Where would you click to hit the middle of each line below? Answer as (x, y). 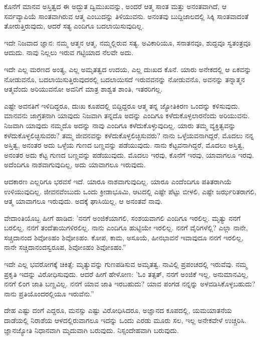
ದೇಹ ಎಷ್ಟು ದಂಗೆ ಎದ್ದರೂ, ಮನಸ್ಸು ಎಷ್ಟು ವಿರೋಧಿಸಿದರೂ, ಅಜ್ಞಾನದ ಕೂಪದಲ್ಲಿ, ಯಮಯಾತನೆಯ (118, 310)
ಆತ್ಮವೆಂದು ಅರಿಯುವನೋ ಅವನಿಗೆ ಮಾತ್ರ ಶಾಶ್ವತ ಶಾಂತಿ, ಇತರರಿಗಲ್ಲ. (83, 89)
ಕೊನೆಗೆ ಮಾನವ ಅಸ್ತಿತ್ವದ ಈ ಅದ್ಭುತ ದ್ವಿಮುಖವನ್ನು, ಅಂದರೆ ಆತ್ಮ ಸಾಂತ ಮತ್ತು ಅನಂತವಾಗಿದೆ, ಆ (115, 6)
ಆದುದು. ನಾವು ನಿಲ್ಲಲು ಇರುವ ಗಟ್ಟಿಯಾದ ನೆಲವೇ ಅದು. (69, 52)
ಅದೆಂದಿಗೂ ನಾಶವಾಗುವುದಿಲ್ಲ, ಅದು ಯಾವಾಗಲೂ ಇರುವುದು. (75, 164)
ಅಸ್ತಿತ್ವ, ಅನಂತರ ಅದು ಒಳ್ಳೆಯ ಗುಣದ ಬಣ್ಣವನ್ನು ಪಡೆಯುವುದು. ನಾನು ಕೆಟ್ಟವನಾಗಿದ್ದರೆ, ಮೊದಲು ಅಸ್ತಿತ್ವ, (124, 145)
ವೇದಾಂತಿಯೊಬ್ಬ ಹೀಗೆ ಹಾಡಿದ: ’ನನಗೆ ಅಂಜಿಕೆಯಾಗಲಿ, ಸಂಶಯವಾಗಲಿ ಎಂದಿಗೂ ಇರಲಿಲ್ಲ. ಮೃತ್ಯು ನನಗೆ (122, 218)
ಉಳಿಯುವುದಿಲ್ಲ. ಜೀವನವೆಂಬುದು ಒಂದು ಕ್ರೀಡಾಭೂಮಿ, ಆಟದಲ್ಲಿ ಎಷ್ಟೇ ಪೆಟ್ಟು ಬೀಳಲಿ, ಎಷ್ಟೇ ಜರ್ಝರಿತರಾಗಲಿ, (130, 191)
